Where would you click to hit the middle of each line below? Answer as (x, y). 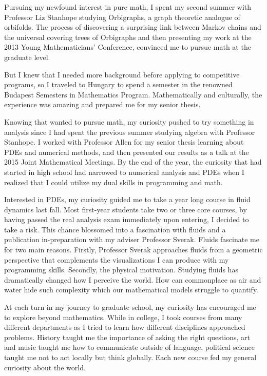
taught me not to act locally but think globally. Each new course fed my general (130, 357)
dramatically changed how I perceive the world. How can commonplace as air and (133, 279)
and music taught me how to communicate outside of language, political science (129, 347)
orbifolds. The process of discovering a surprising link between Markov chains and (133, 27)
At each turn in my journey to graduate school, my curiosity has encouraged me (130, 307)
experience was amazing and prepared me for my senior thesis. (102, 104)
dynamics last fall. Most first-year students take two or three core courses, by (126, 209)
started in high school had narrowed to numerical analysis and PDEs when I (124, 172)
